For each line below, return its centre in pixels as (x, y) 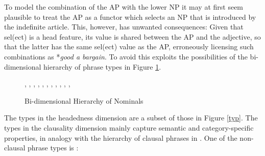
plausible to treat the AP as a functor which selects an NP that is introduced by (130, 17)
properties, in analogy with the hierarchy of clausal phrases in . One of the (121, 137)
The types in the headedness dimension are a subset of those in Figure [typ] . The (131, 118)
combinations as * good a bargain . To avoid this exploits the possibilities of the (126, 56)
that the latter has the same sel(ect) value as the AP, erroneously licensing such (129, 46)
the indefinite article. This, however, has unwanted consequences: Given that (124, 27)
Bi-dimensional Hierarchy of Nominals (84, 100)
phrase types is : (53, 148)
